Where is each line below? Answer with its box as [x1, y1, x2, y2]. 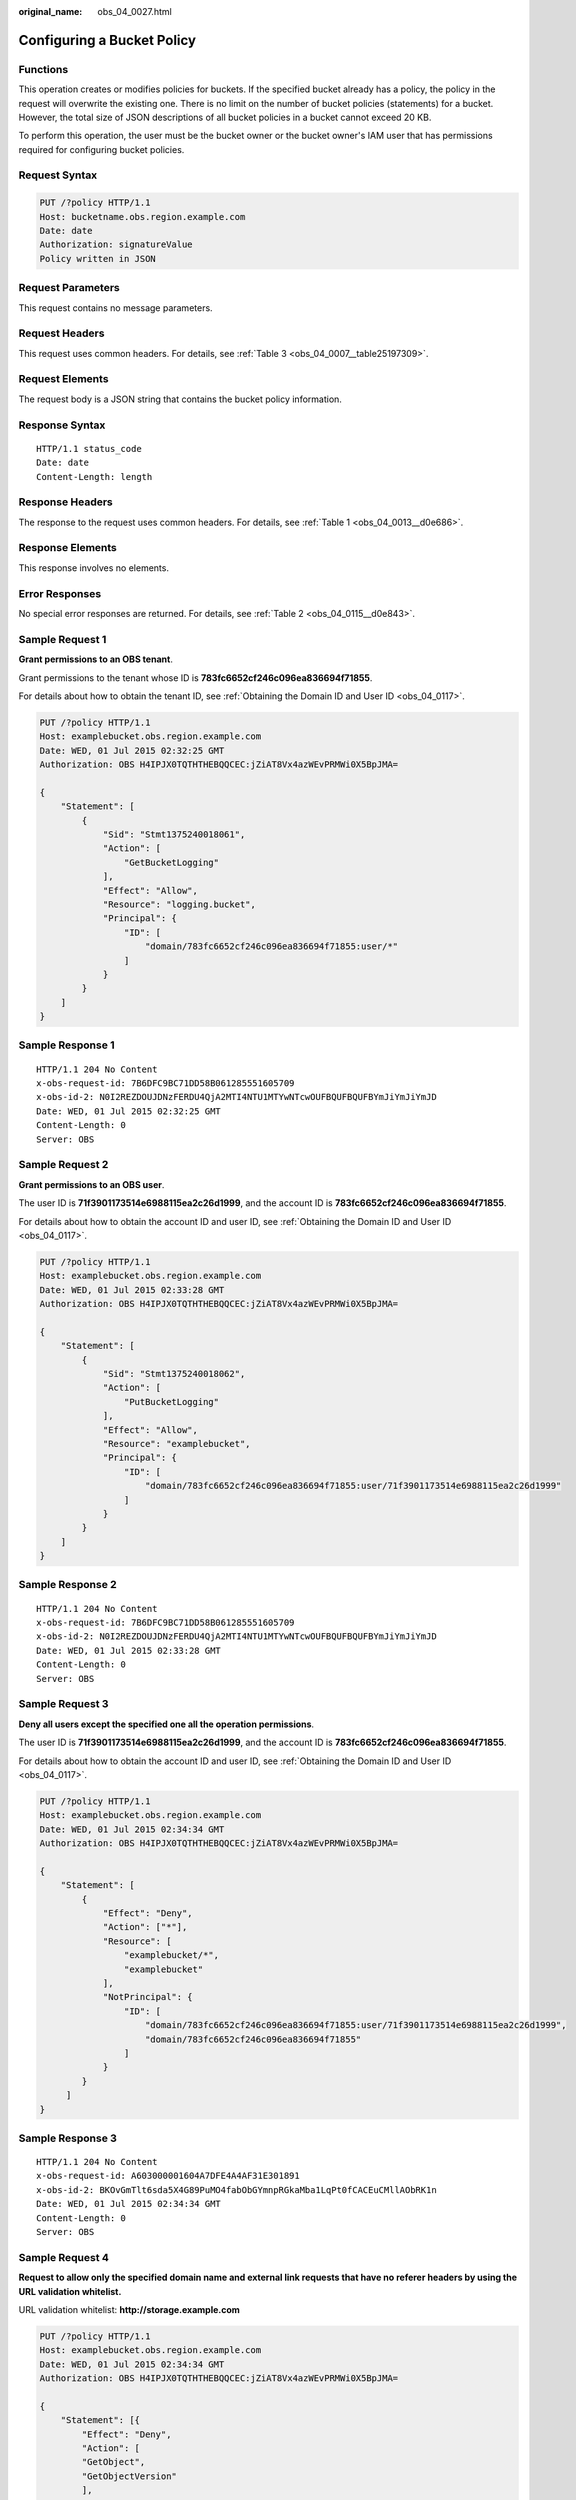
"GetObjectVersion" [81, 2470, 177, 2482]
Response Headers [18, 495, 114, 509]
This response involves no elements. [18, 561, 170, 574]
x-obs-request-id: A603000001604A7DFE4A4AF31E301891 [36, 2170, 300, 2182]
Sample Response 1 [18, 1038, 115, 1052]
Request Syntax [18, 168, 98, 182]
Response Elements [18, 541, 117, 555]
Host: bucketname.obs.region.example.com [39, 211, 246, 222]
